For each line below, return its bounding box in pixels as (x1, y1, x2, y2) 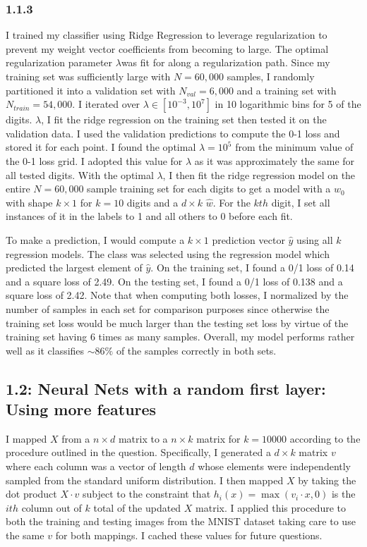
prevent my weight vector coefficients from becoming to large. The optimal (6, 41, 329, 56)
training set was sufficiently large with (6, 69, 171, 83)
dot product (6, 486, 57, 501)
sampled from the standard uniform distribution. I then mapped (6, 472, 284, 487)
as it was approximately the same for (194, 153, 355, 168)
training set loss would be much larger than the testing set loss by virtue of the (6, 315, 349, 330)
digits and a (126, 195, 179, 209)
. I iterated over (72, 97, 140, 111)
